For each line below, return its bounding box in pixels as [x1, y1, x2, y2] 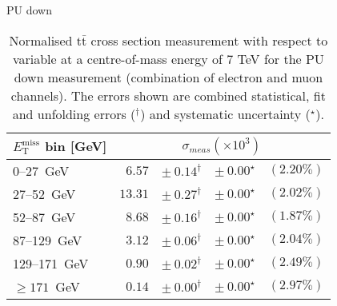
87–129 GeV [13, 230, 82, 249]
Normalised [9, 30, 73, 50]
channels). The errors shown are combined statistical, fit [10, 85, 326, 105]
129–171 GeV [13, 253, 89, 272]
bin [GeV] [45, 137, 107, 156]
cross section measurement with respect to [90, 30, 328, 50]
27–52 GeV [13, 184, 76, 203]
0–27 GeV [13, 161, 70, 180]
